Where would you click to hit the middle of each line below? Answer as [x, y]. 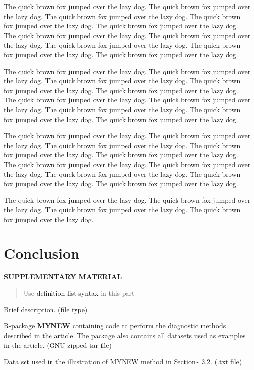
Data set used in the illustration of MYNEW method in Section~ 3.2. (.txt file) [123, 361]
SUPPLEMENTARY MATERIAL [63, 276]
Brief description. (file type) [46, 309]
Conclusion [42, 253]
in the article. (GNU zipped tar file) [58, 345]
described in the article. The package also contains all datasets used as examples [125, 335]
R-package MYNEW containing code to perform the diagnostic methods [115, 326]
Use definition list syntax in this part [79, 293]
